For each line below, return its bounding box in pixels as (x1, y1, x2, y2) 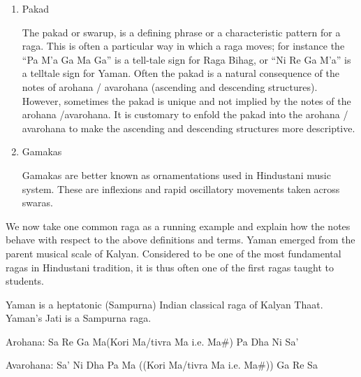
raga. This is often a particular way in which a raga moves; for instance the (22, 38, 345, 53)
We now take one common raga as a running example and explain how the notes (6, 218, 351, 233)
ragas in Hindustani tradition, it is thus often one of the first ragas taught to (6, 259, 334, 274)
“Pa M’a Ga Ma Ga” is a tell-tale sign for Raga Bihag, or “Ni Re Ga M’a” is (22, 52, 351, 66)
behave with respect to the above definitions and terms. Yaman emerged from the (6, 232, 355, 247)
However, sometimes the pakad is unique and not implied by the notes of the (22, 93, 351, 108)
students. (6, 273, 44, 288)
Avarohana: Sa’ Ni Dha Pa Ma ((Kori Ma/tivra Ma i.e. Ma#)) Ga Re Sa (6, 357, 318, 372)
